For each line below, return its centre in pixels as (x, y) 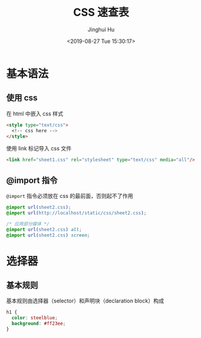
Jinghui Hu (101, 29)
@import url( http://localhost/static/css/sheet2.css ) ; (76, 213)
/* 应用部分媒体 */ (28, 224)
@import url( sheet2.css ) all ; (44, 229)
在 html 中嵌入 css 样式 (35, 113)
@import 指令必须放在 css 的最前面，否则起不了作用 (70, 196)
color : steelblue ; (35, 318)
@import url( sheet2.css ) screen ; (48, 235)
